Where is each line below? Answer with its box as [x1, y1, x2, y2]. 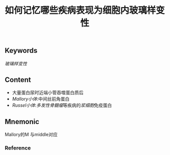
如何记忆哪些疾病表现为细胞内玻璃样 [5, 5, 156, 16]
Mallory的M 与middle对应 [5, 132, 58, 138]
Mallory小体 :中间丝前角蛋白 [12, 96, 70, 102]
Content [5, 76, 31, 84]
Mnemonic [5, 117, 40, 126]
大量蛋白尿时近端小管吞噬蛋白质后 [12, 89, 84, 96]
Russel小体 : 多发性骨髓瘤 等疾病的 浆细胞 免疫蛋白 [12, 102, 112, 108]
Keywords [5, 46, 38, 55]
